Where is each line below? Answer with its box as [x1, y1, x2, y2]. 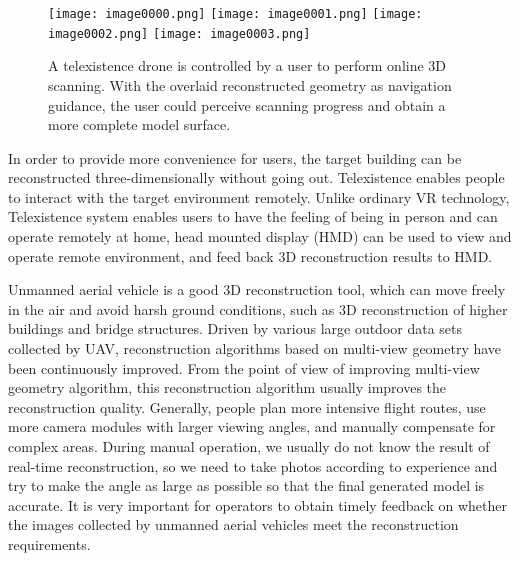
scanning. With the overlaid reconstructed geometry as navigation [48, 74, 452, 95]
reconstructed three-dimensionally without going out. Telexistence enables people [8, 167, 505, 188]
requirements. [8, 533, 91, 554]
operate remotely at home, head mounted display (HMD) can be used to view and [8, 226, 512, 247]
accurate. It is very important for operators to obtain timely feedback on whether [8, 494, 507, 515]
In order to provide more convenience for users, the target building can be [8, 147, 462, 168]
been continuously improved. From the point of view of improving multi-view [8, 357, 480, 378]
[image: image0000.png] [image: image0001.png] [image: [48, 7, 423, 21]
